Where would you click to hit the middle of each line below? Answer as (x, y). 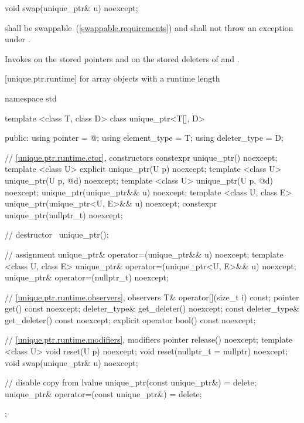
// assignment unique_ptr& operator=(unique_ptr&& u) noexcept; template (144, 254)
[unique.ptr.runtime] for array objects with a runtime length (112, 78)
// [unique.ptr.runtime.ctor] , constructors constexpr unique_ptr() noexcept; (141, 157)
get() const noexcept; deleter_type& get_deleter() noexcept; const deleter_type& (152, 308)
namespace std (31, 98)
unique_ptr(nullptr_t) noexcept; (64, 214)
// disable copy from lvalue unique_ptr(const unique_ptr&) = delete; (131, 382)
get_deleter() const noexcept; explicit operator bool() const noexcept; (130, 319)
